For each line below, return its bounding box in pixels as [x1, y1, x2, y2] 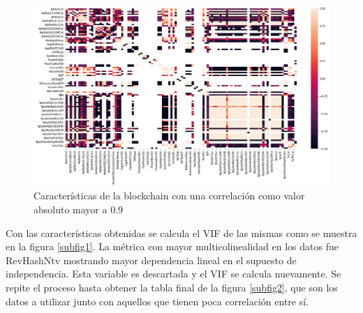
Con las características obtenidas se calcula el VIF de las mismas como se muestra [6, 225, 357, 240]
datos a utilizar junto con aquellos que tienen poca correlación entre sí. [6, 293, 309, 308]
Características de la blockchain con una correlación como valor [34, 188, 305, 203]
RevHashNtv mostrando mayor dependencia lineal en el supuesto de [6, 252, 297, 267]
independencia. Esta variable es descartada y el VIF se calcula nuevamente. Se [6, 266, 341, 281]
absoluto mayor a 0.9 [34, 201, 124, 216]
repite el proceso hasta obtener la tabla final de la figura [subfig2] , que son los [6, 280, 338, 294]
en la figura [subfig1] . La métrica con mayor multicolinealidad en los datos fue [6, 239, 339, 254]
